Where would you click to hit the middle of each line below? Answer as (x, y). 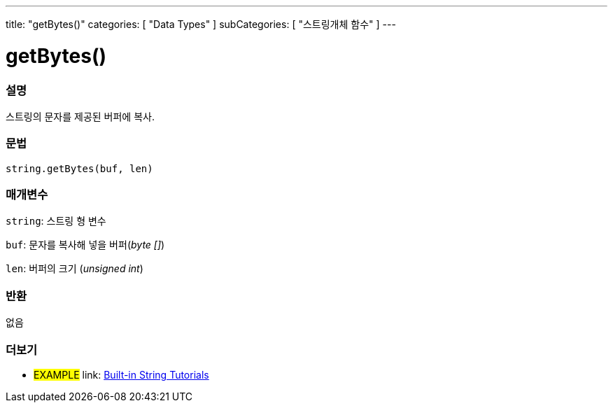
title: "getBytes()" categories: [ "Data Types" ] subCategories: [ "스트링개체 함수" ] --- (201, 24)
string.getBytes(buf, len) (79, 168)
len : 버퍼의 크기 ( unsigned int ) (75, 269)
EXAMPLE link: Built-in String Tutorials (121, 374)
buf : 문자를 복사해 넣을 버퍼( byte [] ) (85, 245)
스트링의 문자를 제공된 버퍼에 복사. (80, 116)
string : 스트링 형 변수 (56, 221)
